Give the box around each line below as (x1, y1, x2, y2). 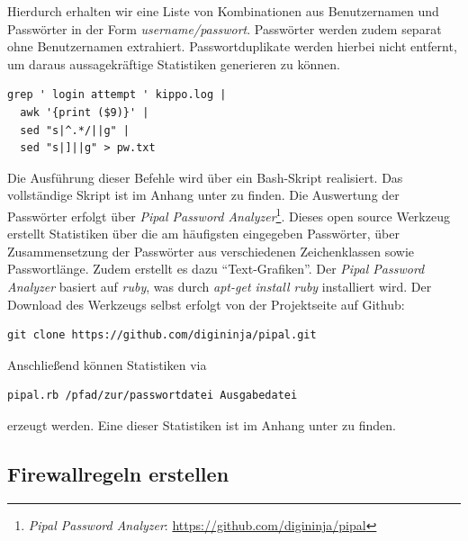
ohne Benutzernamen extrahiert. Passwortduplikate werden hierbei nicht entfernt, (7, 37, 457, 56)
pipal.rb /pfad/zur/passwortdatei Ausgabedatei (7, 389, 298, 402)
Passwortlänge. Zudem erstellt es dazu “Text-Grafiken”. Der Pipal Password (7, 259, 425, 278)
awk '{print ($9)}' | (20, 105, 149, 119)
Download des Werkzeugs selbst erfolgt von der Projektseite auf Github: (7, 294, 405, 313)
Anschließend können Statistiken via (7, 355, 207, 374)
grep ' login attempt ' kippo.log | (7, 88, 227, 102)
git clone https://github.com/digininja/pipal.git (7, 329, 317, 342)
